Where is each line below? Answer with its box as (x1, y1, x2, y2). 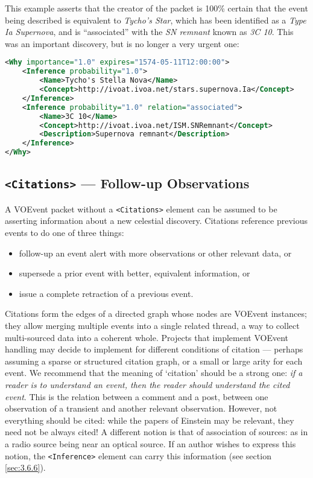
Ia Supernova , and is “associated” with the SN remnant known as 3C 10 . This (5, 25, 294, 38)
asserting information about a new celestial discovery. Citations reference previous (5, 214, 308, 227)
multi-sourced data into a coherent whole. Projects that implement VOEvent (5, 331, 289, 343)
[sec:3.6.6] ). (5, 461, 46, 474)
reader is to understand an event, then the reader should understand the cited (5, 378, 290, 390)
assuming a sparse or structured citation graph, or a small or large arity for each (5, 354, 303, 367)
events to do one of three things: (5, 226, 124, 239)
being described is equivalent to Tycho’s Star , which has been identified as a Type (5, 13, 306, 26)
